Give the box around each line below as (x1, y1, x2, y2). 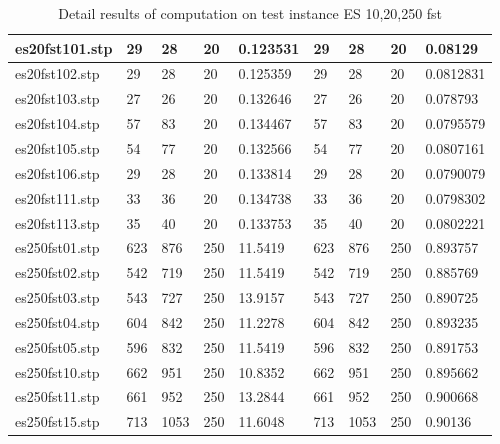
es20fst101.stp (15, 37, 113, 58)
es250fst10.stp (15, 361, 100, 382)
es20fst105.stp (15, 137, 100, 158)
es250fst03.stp (15, 287, 100, 308)
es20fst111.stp (15, 187, 100, 208)
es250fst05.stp (15, 336, 100, 357)
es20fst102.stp (15, 63, 100, 84)
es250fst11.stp (15, 386, 100, 407)
